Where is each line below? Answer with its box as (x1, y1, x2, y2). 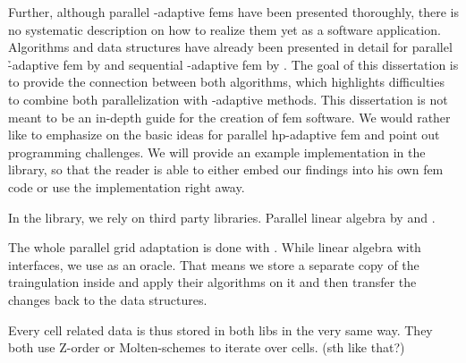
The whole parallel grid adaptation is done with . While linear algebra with (8, 238, 421, 257)
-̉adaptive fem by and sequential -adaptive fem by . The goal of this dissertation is (8, 55, 459, 73)
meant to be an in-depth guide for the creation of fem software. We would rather (8, 107, 451, 126)
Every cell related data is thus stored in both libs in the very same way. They (8, 320, 433, 339)
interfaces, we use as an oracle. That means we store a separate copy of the (8, 255, 419, 274)
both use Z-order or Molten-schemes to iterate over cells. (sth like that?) (8, 338, 405, 357)
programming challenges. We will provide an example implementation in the (8, 142, 426, 161)
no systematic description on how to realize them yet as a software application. (8, 20, 441, 38)
